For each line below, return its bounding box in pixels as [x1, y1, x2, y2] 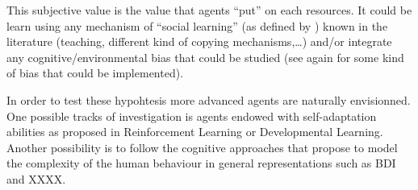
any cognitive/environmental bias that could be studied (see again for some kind [6, 48, 404, 65]
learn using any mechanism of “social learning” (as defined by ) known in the [6, 17, 388, 34]
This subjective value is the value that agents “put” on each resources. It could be [6, 2, 412, 18]
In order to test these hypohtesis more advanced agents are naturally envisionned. [6, 91, 411, 108]
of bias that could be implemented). [6, 64, 184, 81]
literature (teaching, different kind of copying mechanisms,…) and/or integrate [6, 33, 392, 50]
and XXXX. [6, 170, 66, 187]
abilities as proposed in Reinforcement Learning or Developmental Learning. [6, 123, 383, 140]
